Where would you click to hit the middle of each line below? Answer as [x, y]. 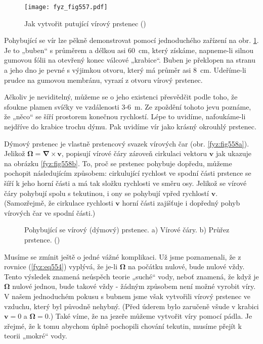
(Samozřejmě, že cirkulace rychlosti [59, 203]
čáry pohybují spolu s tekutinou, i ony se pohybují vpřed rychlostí [106, 193]
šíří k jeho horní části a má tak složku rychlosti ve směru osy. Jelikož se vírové [125, 183]
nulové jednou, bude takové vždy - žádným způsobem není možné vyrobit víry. [134, 286]
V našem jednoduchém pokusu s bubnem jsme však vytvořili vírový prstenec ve [127, 296]
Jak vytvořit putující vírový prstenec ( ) [85, 23]
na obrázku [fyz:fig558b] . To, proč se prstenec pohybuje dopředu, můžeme [118, 163]
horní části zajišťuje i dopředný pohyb [181, 203]
